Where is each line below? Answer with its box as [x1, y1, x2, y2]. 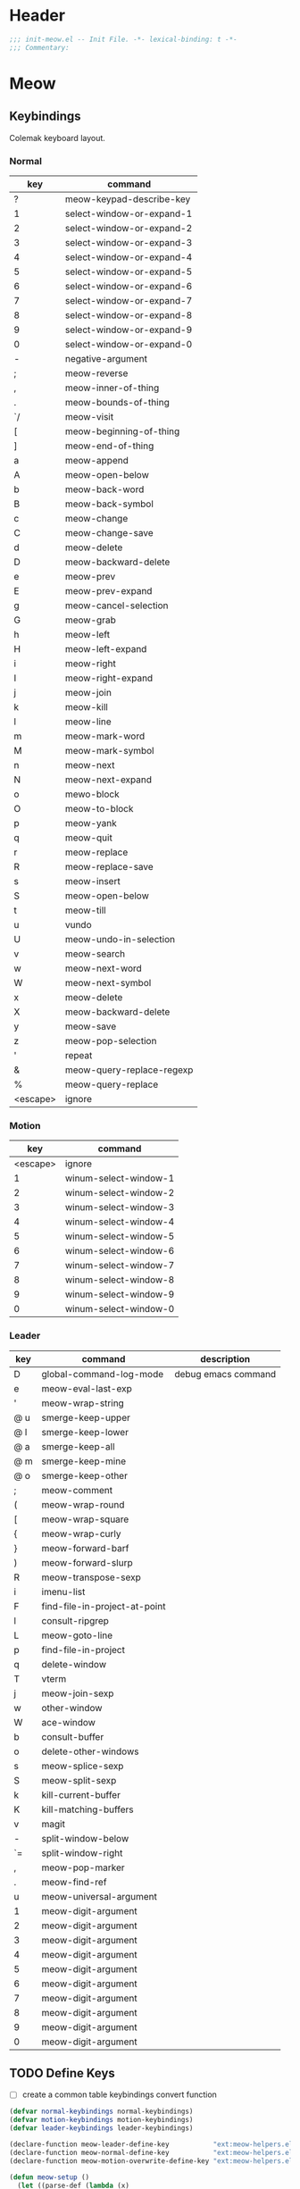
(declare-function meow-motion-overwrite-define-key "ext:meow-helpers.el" [9, 2156, 297, 2166]
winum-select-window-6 [64, 1245, 175, 1257]
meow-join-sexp [41, 1687, 114, 1700]
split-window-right [41, 1846, 123, 1859]
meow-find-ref [41, 1876, 107, 1888]
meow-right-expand [64, 672, 154, 684]
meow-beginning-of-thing [64, 425, 180, 438]
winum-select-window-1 [64, 1172, 175, 1184]
